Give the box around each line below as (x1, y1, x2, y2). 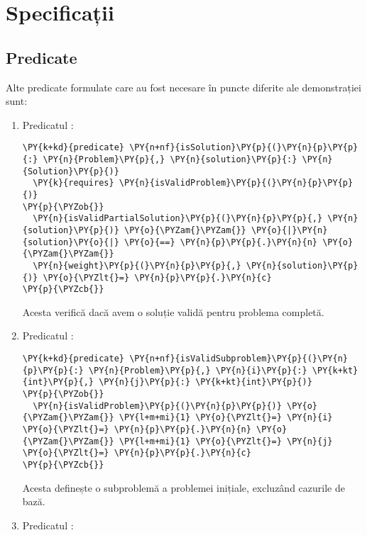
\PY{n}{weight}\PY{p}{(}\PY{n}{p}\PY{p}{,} (33, 260, 241, 271)
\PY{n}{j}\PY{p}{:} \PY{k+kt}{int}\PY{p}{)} (99, 377, 312, 388)
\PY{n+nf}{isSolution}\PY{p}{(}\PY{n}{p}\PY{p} (129, 142, 358, 153)
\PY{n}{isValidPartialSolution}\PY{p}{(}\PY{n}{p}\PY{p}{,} (33, 213, 323, 224)
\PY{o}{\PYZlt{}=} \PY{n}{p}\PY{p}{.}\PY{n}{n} (22, 424, 251, 435)
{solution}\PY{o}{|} (22, 237, 119, 247)
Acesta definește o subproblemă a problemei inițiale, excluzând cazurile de (22, 480, 345, 495)
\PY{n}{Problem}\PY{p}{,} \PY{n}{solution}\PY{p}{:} (43, 154, 297, 165)
